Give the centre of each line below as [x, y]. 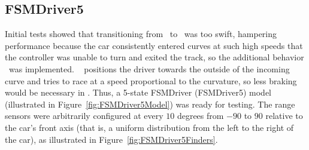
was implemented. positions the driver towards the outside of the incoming [149, 68]
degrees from [200, 116]
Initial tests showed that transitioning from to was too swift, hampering [141, 34]
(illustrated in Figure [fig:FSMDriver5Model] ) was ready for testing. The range [150, 104]
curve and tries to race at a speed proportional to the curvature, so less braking [151, 80]
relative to [284, 116]
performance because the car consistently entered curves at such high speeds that [154, 45]
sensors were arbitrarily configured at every [84, 116]
